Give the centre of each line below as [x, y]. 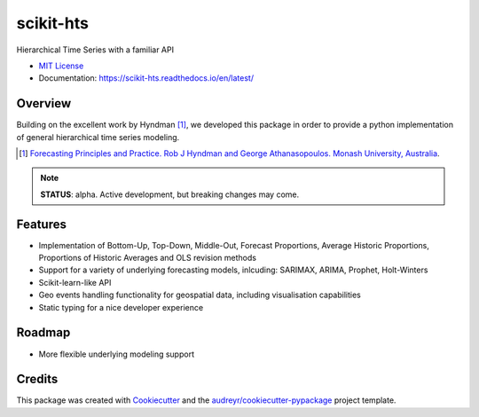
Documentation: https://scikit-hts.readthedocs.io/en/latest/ [146, 78]
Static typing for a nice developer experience [121, 307]
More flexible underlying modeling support [117, 354]
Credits [37, 379]
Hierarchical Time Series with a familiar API [95, 50]
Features [41, 224]
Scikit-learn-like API [75, 282]
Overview [44, 103]
